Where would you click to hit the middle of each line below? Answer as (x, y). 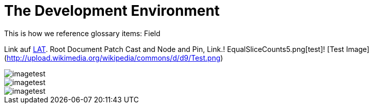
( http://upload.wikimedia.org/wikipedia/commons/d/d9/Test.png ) (114, 58)
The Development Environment (112, 11)
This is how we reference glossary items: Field (82, 33)
